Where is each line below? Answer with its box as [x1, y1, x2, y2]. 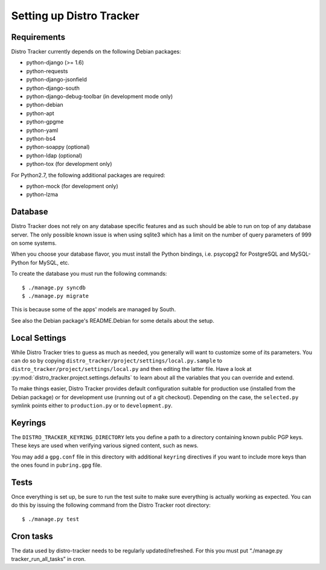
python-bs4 [26, 135, 56, 142]
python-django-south [26, 84, 80, 92]
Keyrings [11, 417, 46, 428]
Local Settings [11, 332, 66, 343]
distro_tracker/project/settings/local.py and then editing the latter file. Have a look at [11, 366, 252, 373]
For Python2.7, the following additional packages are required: [11, 171, 165, 179]
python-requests [26, 67, 68, 75]
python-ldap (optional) [26, 151, 83, 159]
